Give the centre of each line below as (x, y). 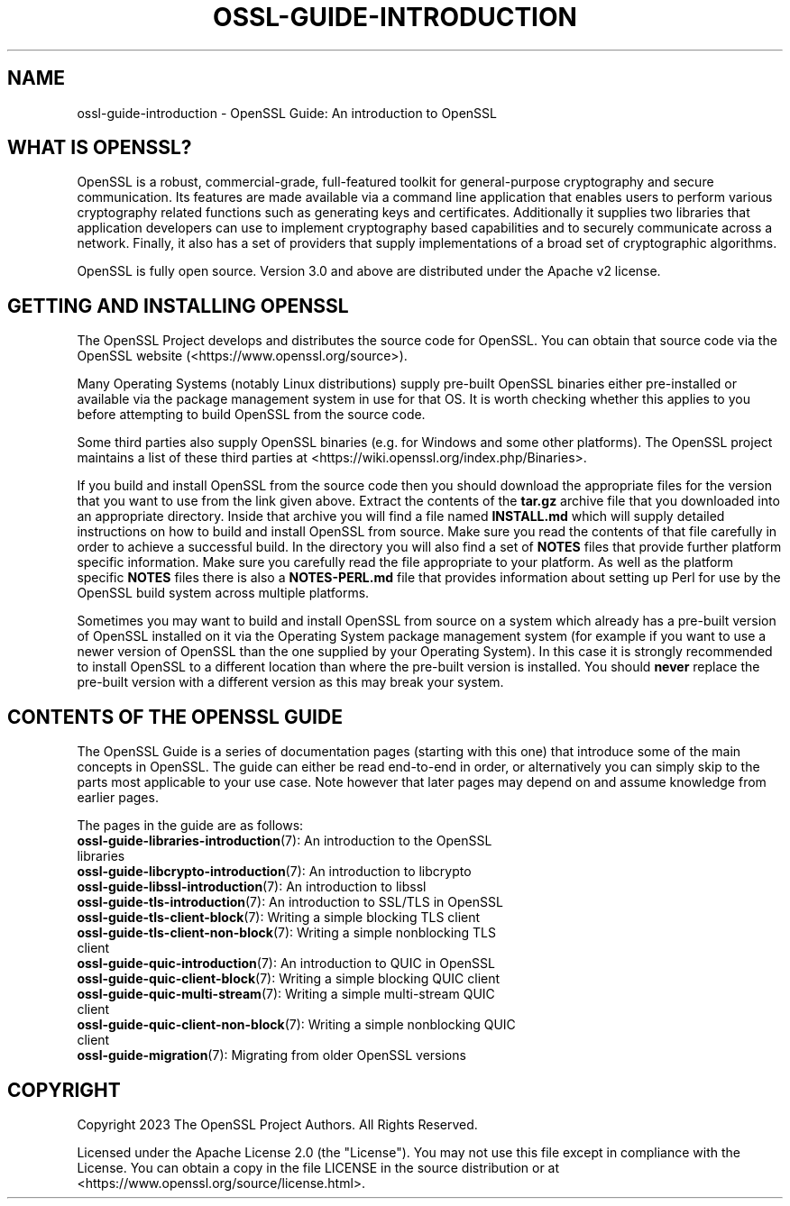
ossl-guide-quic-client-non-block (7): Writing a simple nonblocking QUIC (296, 1025)
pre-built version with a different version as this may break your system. (290, 682)
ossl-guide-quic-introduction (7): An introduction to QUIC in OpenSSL (286, 964)
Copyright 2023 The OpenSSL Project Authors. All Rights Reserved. (277, 1124)
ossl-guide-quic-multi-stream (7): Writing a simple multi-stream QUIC (286, 994)
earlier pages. (118, 798)
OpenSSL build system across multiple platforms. (223, 593)
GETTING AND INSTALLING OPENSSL (178, 306)
